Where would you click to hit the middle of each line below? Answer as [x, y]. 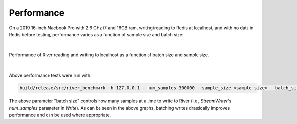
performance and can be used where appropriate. [60, 115]
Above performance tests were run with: [50, 75]
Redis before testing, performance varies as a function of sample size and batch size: [96, 34]
